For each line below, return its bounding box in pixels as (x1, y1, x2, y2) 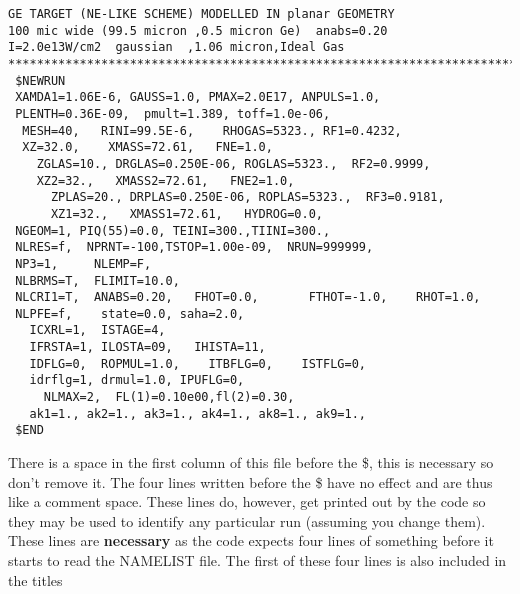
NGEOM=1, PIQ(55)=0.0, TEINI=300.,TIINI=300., (15, 223, 331, 238)
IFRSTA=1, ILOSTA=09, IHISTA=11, (29, 340, 266, 355)
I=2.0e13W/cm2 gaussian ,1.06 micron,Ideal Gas (8, 40, 345, 55)
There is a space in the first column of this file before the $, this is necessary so (8, 452, 494, 473)
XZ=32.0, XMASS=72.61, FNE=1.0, (22, 140, 273, 155)
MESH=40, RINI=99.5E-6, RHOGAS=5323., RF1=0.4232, (22, 123, 402, 138)
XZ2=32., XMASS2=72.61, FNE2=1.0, (36, 173, 295, 188)
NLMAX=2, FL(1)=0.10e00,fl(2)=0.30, (43, 390, 295, 405)
